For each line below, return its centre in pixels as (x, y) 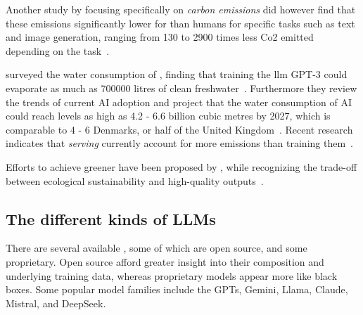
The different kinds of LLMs (111, 218)
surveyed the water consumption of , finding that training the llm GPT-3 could (177, 74)
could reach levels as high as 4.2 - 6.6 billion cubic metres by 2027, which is (168, 116)
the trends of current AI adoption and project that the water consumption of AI (179, 102)
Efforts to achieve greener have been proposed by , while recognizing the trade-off (181, 166)
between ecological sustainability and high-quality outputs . (135, 180)
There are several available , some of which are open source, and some (157, 248)
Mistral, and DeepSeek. (56, 303)
